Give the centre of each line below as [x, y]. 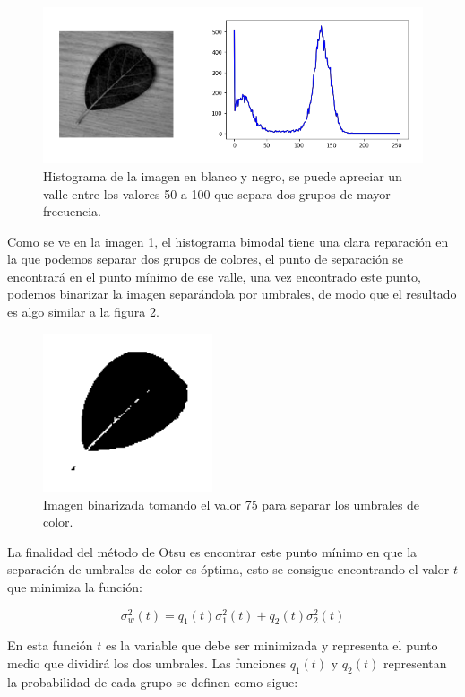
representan [415, 663]
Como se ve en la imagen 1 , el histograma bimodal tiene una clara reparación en [228, 241]
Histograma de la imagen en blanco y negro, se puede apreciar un [223, 175]
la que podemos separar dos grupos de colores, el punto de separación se [206, 259]
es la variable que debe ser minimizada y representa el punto [271, 645]
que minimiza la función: [75, 587]
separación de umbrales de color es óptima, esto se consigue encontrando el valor [228, 569]
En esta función [50, 645]
